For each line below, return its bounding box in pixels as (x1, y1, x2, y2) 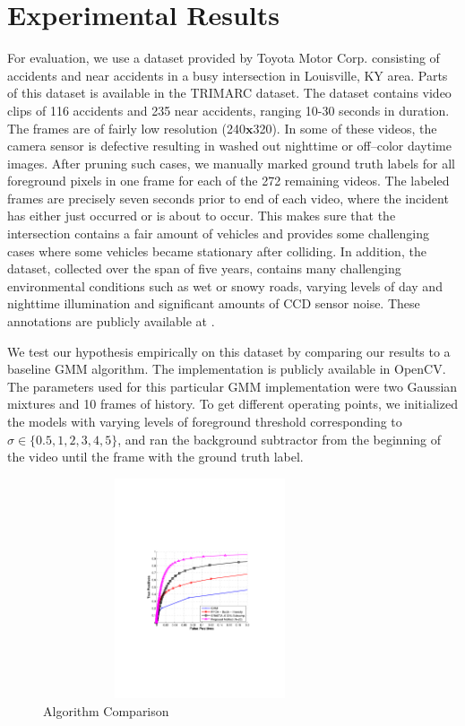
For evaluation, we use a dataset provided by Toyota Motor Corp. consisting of (7, 48, 440, 67)
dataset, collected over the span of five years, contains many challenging (7, 259, 401, 278)
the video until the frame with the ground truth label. (7, 447, 304, 466)
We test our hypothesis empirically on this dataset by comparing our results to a (7, 341, 451, 360)
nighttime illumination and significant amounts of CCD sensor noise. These (7, 294, 420, 313)
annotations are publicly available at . (7, 312, 215, 331)
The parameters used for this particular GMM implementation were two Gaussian (7, 376, 458, 395)
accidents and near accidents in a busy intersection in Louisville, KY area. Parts (7, 65, 448, 84)
